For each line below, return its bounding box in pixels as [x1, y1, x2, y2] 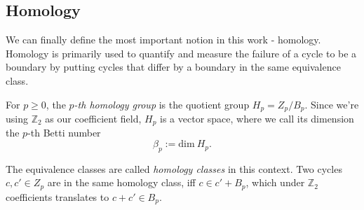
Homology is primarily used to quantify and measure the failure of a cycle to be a [6, 45, 357, 60]
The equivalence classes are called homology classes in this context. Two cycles [6, 161, 342, 176]
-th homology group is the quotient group [74, 97, 250, 111]
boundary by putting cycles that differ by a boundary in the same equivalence [6, 59, 341, 74]
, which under [245, 175, 305, 190]
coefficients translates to [6, 189, 109, 204]
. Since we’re [304, 97, 359, 111]
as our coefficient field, [45, 111, 142, 126]
